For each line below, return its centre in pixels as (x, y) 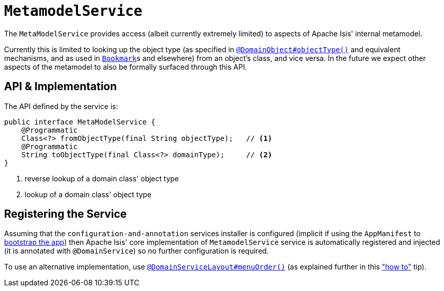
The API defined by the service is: (61, 106)
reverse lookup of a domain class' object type (102, 178)
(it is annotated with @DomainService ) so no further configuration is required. (137, 251)
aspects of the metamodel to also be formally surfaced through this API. (126, 67)
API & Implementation (60, 87)
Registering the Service (65, 214)
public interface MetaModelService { (80, 122)
